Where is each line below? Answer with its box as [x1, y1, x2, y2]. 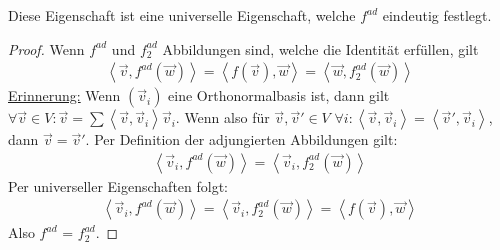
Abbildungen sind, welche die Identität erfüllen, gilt [162, 38, 479, 59]
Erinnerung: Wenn [8, 85, 121, 106]
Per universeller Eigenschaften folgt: [8, 175, 229, 196]
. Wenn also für [175, 107, 270, 128]
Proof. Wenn [8, 38, 85, 59]
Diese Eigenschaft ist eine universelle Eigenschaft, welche [8, 5, 356, 25]
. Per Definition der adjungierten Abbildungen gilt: [85, 129, 398, 150]
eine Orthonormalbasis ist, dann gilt [168, 85, 390, 106]
